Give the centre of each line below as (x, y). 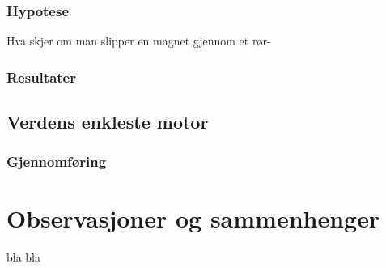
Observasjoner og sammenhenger (193, 218)
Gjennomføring (57, 162)
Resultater (41, 77)
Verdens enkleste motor (108, 122)
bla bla (24, 257)
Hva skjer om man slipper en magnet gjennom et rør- (139, 41)
